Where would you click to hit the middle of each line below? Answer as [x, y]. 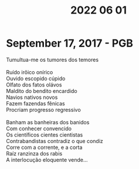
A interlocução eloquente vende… [47, 160]
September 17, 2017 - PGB [70, 43]
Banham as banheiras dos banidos [48, 122]
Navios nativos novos [32, 97]
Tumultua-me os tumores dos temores [52, 59]
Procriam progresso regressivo [43, 110]
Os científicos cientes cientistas [45, 135]
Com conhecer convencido [39, 128]
